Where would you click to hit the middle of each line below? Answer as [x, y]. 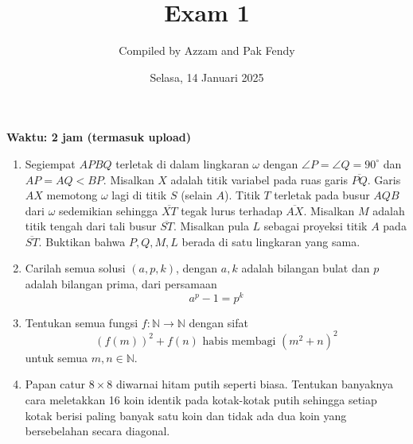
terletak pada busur [322, 195]
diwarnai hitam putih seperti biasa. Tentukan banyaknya [254, 384]
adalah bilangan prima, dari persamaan [121, 284]
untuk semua [56, 357]
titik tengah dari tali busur [91, 226]
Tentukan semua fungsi [82, 322]
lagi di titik [139, 195]
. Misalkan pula [211, 226]
